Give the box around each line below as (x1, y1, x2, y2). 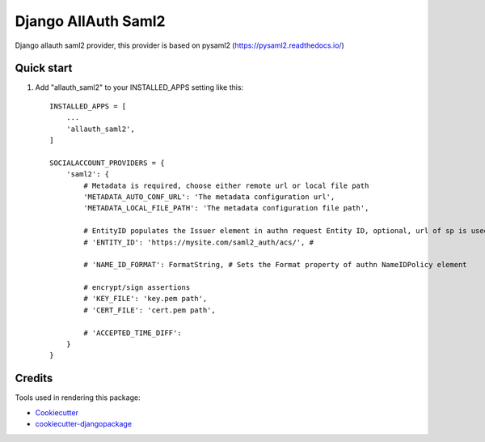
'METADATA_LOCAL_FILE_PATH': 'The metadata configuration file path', (83, 203, 369, 213)
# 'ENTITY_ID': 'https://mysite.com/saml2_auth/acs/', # (83, 237, 314, 247)
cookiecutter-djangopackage (35, 419, 133, 429)
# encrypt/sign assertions (83, 283, 191, 292)
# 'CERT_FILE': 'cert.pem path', (83, 305, 216, 315)
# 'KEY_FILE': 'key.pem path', (83, 294, 208, 304)
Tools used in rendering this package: (15, 393, 141, 402)
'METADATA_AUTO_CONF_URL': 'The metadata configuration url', (83, 192, 335, 202)
